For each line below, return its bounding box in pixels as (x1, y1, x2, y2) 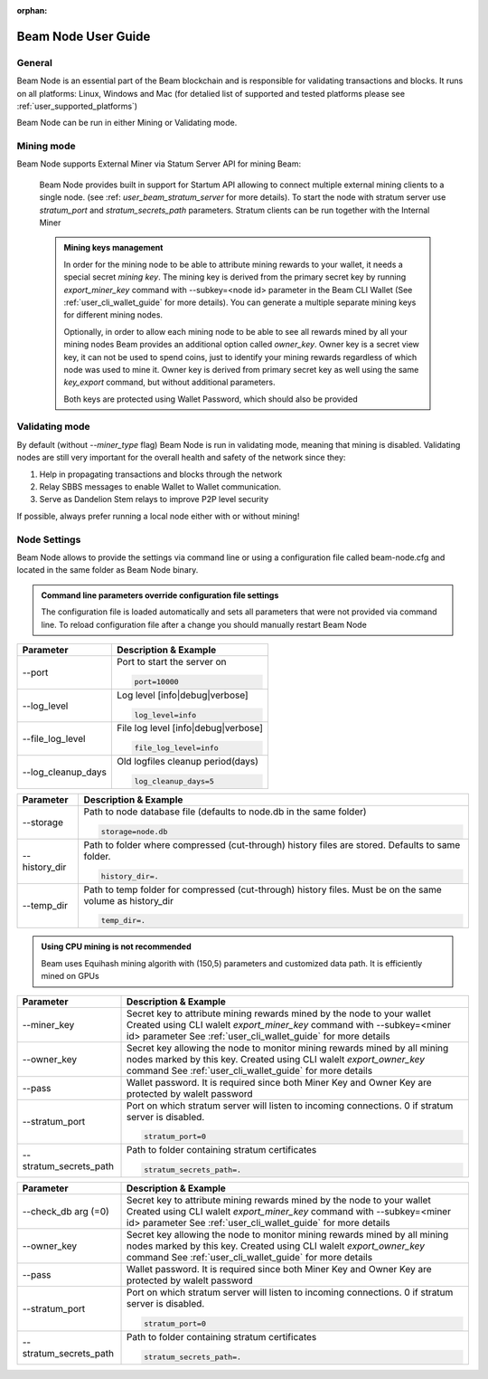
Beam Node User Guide (16, 28, 151, 44)
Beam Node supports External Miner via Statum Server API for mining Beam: (16, 158, 302, 169)
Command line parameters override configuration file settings (41, 589, 279, 601)
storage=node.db (100, 826, 168, 836)
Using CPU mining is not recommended (41, 941, 192, 952)
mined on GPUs (41, 971, 99, 982)
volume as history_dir (83, 894, 174, 907)
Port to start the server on (116, 655, 227, 668)
